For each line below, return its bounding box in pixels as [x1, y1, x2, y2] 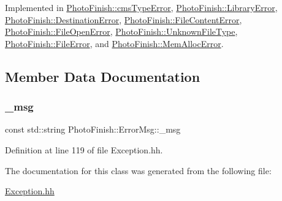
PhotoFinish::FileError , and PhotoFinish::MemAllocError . [5, 37, 224, 49]
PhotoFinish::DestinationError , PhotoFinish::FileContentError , [5, 13, 242, 26]
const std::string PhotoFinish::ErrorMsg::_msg [5, 123, 181, 136]
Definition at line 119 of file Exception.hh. [5, 143, 163, 156]
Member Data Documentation [5, 67, 200, 86]
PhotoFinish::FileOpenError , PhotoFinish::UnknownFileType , [5, 25, 238, 38]
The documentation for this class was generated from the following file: [5, 164, 272, 177]
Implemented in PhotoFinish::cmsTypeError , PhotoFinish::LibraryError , [5, 1, 278, 13]
